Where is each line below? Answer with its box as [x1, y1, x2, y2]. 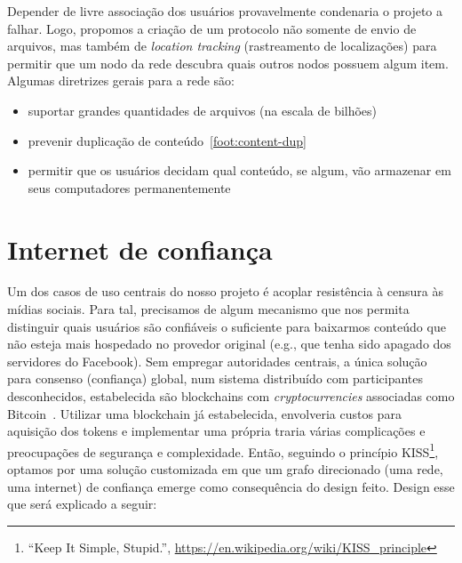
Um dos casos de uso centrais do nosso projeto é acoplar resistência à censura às [7, 282, 443, 301]
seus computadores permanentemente [28, 178, 231, 197]
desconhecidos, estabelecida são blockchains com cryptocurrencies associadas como [7, 387, 455, 406]
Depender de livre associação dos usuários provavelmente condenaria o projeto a [7, 2, 443, 20]
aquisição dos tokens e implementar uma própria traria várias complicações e [7, 422, 426, 440]
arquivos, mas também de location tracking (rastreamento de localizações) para [7, 36, 437, 55]
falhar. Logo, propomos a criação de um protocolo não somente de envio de [7, 19, 417, 37]
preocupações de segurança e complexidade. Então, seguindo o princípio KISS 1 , [7, 439, 439, 461]
